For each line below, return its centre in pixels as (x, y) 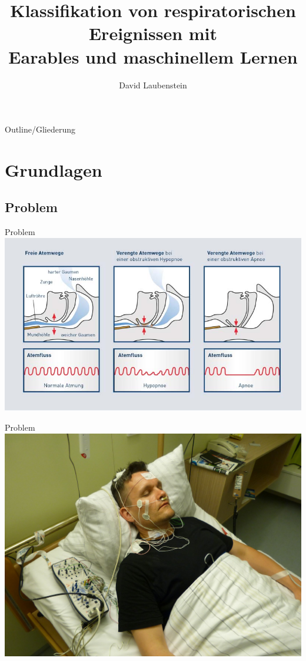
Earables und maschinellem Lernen (153, 56)
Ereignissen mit (153, 33)
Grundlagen (54, 169)
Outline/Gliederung (40, 129)
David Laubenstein (153, 85)
